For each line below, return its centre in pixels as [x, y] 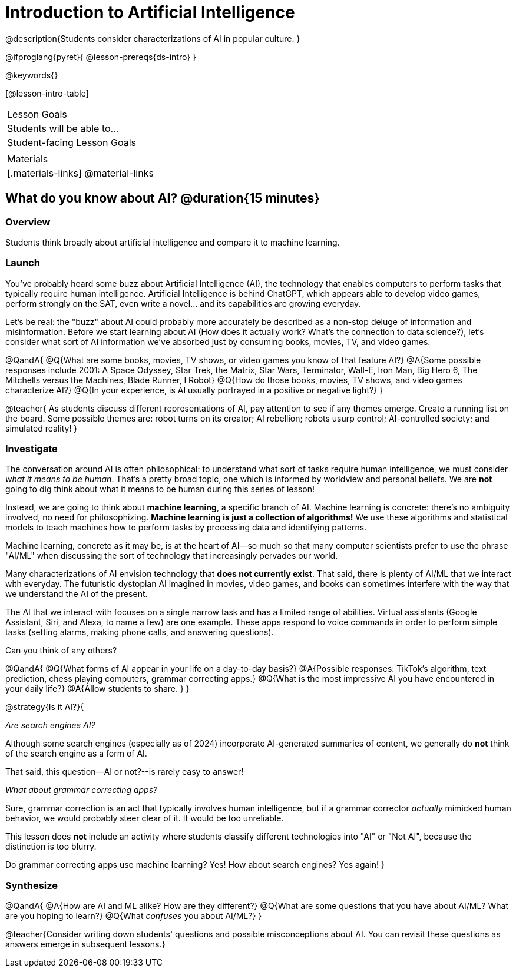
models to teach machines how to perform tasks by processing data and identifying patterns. [186, 528]
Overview [28, 222]
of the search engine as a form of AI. [76, 754]
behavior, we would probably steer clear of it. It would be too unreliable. [145, 818]
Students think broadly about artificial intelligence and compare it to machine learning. [173, 242]
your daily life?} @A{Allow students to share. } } [97, 689]
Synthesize [32, 885]
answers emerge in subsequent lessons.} [85, 944]
